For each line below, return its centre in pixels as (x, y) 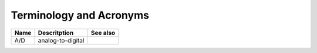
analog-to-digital (61, 40)
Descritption (56, 33)
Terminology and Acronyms (80, 15)
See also (103, 33)
